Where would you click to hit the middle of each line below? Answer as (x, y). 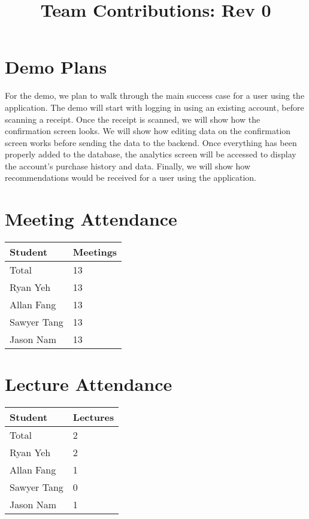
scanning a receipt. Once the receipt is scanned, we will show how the (133, 119)
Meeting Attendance (91, 219)
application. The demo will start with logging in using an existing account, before (154, 107)
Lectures (93, 417)
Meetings (95, 252)
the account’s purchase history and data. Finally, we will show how (128, 166)
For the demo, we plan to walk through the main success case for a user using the (155, 95)
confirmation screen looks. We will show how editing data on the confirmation (148, 131)
